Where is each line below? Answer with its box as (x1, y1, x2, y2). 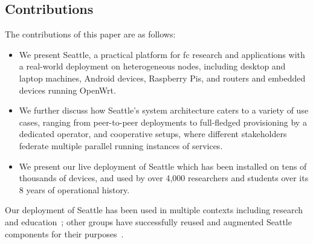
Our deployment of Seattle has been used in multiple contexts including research (5, 204, 303, 216)
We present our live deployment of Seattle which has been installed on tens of (19, 159, 307, 172)
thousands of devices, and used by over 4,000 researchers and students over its (19, 172, 309, 184)
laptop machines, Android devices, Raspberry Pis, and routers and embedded (19, 71, 306, 84)
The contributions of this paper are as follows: (5, 28, 176, 40)
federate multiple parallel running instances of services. (19, 139, 223, 152)
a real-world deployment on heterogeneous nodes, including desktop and (19, 60, 286, 72)
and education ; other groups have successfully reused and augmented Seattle (5, 215, 292, 228)
